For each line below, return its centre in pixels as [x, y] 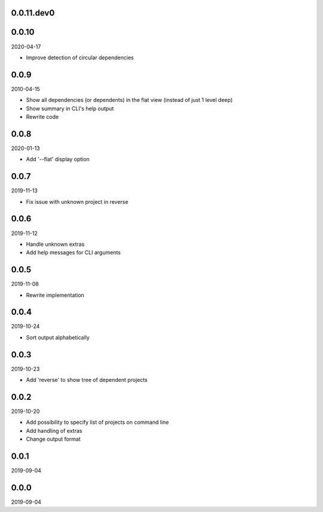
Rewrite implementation [55, 295]
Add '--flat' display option [58, 159]
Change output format [53, 439]
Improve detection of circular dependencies [80, 58]
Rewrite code [42, 117]
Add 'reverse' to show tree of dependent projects [87, 380]
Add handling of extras [54, 430]
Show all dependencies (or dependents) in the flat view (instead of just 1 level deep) [129, 100]
